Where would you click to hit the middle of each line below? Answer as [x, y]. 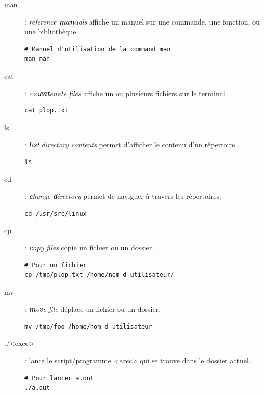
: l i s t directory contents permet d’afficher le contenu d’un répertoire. [131, 144]
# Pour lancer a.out [59, 378]
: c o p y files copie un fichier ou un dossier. [89, 247]
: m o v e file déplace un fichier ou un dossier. [93, 309]
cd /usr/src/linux [56, 213]
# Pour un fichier [56, 265]
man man [37, 59]
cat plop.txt [46, 111]
